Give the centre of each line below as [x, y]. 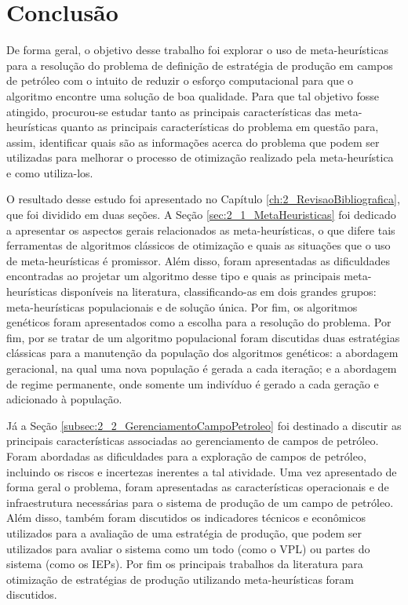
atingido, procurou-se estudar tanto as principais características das [169, 111]
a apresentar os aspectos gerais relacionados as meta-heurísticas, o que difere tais [201, 230]
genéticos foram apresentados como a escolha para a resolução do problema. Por [199, 322]
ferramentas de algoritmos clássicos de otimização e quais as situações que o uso [199, 245]
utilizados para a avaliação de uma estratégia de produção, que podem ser [184, 532]
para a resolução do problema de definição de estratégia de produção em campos [200, 65]
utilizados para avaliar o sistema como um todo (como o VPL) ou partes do [188, 548]
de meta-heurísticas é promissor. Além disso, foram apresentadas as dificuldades [198, 260]
